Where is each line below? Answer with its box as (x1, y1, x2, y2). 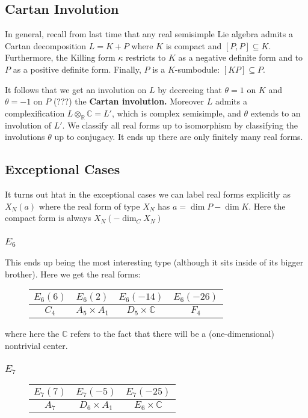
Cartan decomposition (5, 39, 87, 52)
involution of (5, 118, 52, 131)
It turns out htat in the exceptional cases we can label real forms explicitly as (5, 187, 291, 200)
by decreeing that (158, 83, 222, 95)
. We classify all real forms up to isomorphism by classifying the (62, 118, 298, 131)
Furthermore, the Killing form (5, 51, 115, 64)
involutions (5, 130, 45, 143)
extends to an (250, 106, 301, 119)
